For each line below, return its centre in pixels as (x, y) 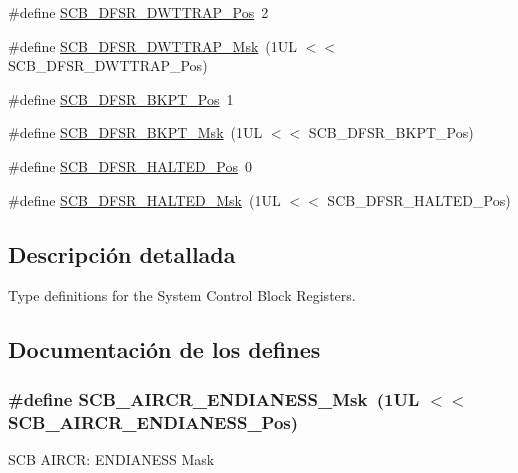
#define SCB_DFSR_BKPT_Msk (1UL (135, 132)
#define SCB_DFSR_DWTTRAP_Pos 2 (138, 12)
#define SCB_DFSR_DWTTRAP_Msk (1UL (153, 45)
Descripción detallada (122, 253)
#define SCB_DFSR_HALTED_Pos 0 (130, 165)
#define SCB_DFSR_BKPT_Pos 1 (121, 98)
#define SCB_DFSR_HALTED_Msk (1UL (144, 199)
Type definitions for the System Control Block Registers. (182, 295)
